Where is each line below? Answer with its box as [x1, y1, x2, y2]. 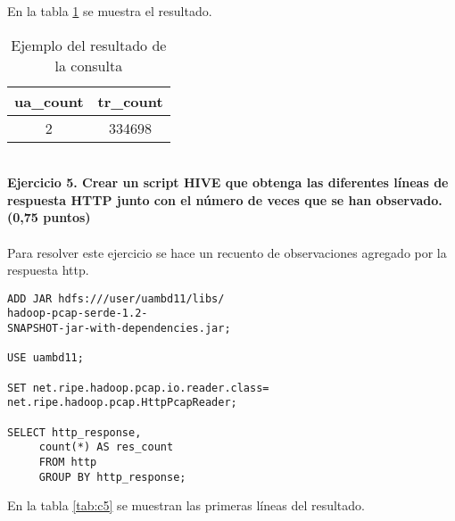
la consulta [54, 54, 123, 76]
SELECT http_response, [7, 426, 142, 439]
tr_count [97, 90, 163, 112]
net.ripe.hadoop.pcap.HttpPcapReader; [7, 396, 237, 409]
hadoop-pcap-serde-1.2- [7, 307, 148, 320]
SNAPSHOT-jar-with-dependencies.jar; [7, 322, 231, 335]
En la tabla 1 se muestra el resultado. [7, 2, 212, 20]
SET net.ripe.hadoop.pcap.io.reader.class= [7, 381, 269, 394]
